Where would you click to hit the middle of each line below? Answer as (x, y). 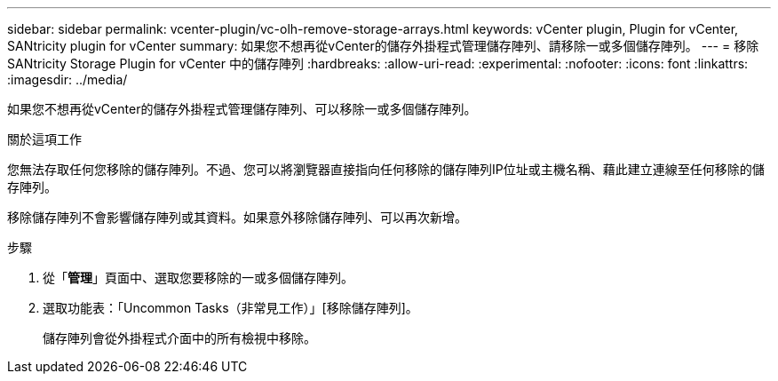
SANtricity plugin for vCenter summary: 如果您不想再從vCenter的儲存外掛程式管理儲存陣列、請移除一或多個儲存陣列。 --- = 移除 (383, 46)
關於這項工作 (44, 139)
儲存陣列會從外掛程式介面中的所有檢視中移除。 (179, 338)
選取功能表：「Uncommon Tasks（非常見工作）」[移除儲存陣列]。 (230, 308)
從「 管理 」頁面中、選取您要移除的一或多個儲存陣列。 (198, 278)
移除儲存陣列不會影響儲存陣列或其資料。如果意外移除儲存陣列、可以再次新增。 (237, 217)
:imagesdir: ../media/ (67, 79)
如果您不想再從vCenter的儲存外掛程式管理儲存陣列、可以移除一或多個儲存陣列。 (242, 109)
